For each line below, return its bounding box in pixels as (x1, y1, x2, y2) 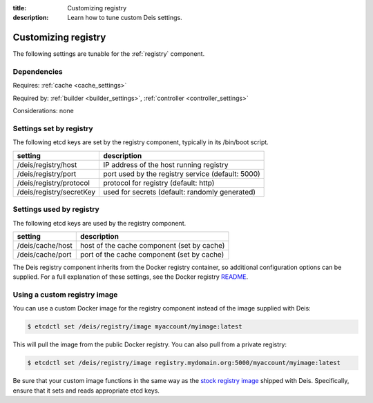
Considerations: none (12, 107, 74, 115)
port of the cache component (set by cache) (79, 249, 224, 259)
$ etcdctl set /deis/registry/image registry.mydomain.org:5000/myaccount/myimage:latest (27, 359, 341, 367)
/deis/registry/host (17, 159, 77, 169)
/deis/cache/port (17, 249, 72, 259)
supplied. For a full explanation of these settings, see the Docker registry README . (12, 273, 249, 281)
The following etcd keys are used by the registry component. (12, 219, 186, 227)
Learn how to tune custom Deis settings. (67, 14, 182, 22)
